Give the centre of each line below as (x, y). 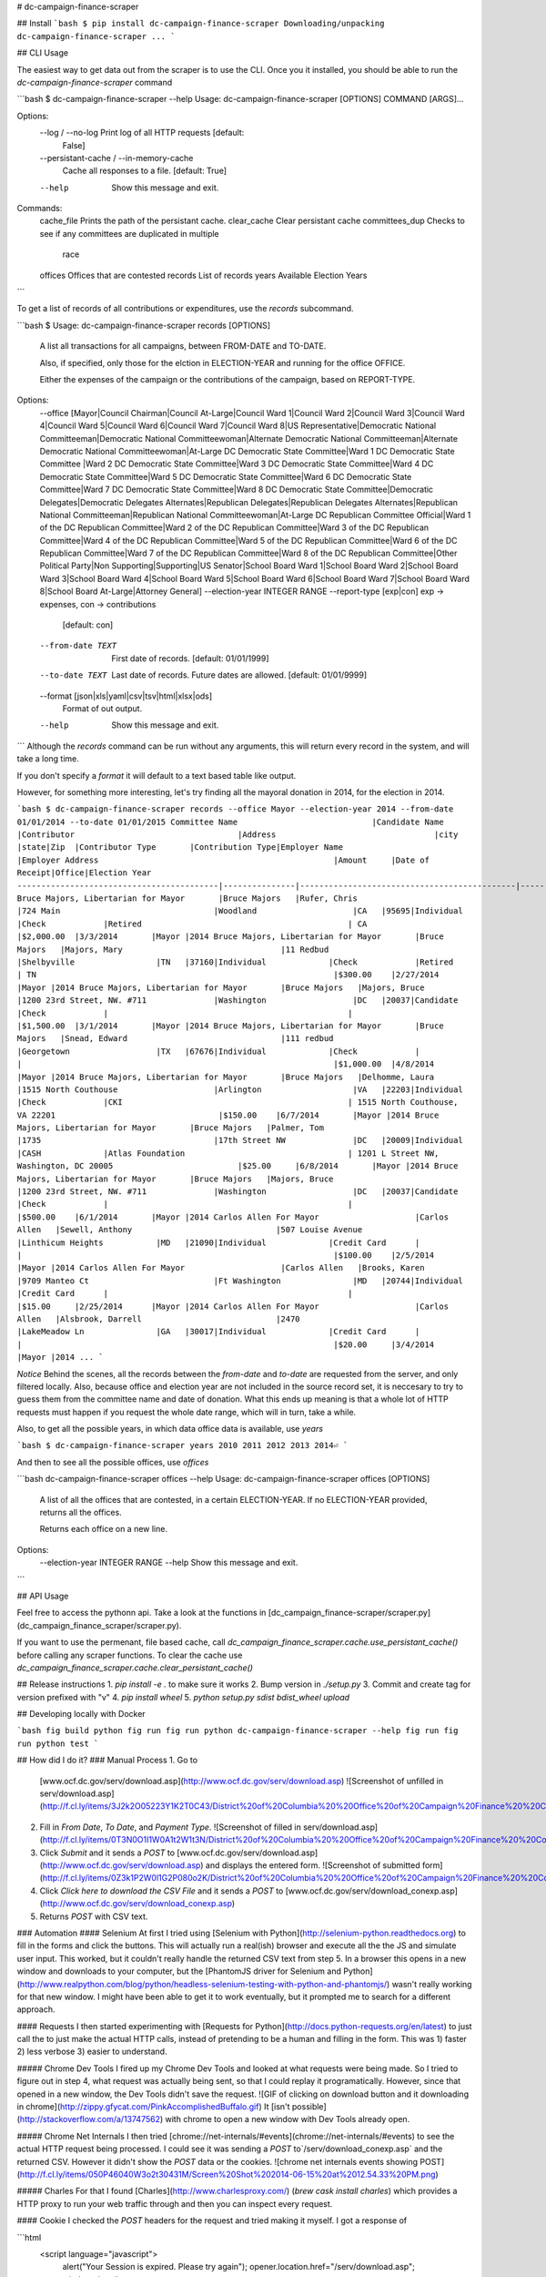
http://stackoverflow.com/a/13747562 (90, 2119)
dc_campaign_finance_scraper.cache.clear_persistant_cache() (135, 1668)
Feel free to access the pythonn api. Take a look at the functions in (142, 1613)
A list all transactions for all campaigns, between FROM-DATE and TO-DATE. (183, 346)
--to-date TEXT (74, 675)
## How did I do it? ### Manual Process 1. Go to (107, 1760)
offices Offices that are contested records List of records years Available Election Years (203, 275)
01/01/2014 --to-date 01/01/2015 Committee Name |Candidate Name (231, 822)
